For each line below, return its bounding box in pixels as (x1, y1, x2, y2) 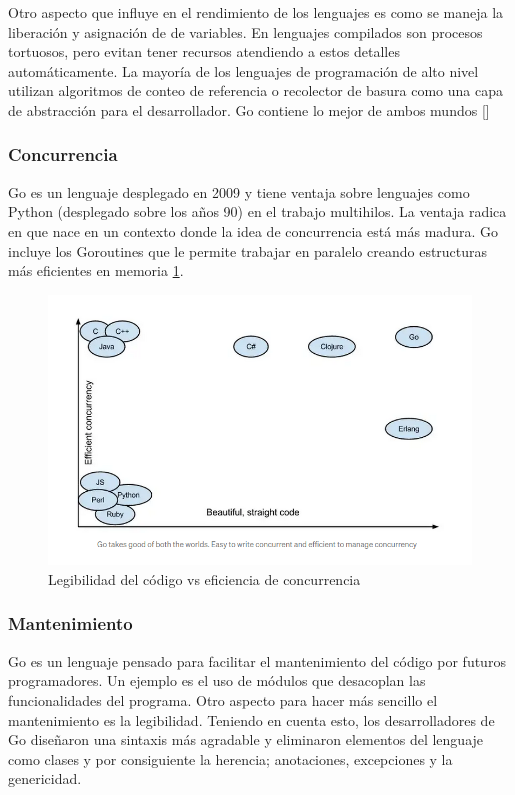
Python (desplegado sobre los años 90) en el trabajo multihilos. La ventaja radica (8, 201, 507, 222)
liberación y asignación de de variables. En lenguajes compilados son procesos (8, 21, 483, 42)
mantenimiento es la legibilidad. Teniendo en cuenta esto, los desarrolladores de (8, 709, 495, 730)
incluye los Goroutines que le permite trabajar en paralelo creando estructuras (8, 240, 488, 261)
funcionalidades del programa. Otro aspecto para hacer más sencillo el (8, 689, 438, 710)
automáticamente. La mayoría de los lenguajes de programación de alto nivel (8, 60, 479, 81)
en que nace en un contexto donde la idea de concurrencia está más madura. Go (8, 220, 498, 241)
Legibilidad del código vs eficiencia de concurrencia (48, 568, 361, 589)
